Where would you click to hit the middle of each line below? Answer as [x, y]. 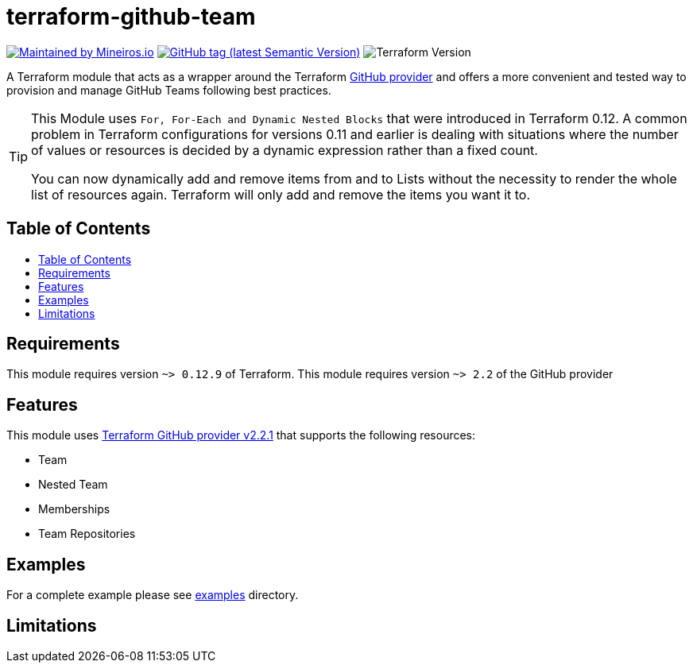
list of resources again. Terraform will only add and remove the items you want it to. [281, 194]
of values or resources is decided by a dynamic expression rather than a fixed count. [285, 150]
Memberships [74, 509]
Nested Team [73, 485]
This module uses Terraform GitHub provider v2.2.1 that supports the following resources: [241, 435]
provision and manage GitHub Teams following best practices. [169, 90]
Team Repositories [87, 534]
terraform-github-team [131, 17]
